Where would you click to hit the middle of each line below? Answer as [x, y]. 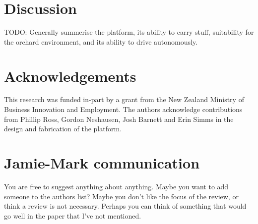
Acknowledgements [70, 76]
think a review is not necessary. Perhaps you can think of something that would [125, 206]
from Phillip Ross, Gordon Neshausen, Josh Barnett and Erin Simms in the [119, 119]
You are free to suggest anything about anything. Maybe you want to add [116, 186]
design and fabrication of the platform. [63, 129]
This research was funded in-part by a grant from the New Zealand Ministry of [124, 99]
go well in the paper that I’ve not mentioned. [73, 215]
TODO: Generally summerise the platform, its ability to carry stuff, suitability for [129, 32]
